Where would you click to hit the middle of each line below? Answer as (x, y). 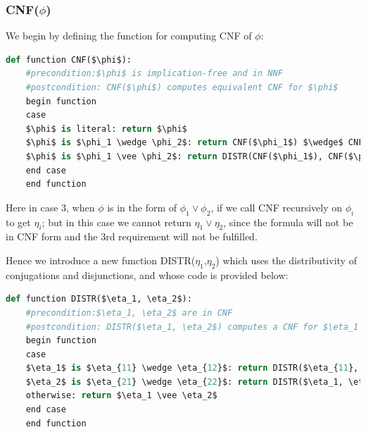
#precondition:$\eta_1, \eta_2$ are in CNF (129, 313)
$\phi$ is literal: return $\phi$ (106, 129)
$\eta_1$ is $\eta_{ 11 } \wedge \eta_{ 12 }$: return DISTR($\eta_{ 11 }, (192, 368)
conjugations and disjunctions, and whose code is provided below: (147, 274)
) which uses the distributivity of (286, 260)
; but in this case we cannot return (116, 222)
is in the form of (142, 207)
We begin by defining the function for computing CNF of (129, 36)
